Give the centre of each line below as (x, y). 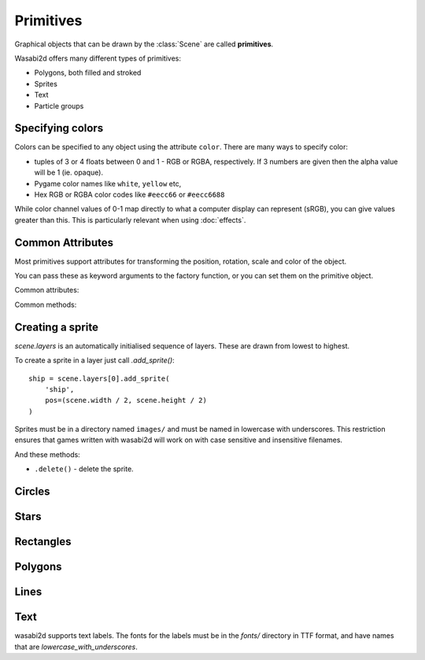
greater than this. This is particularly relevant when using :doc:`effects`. (130, 219)
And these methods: (47, 454)
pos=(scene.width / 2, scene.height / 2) (126, 400)
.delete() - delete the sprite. (84, 469)
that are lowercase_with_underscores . (76, 647)
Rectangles (43, 542)
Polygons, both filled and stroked (88, 73)
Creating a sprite (56, 327)
